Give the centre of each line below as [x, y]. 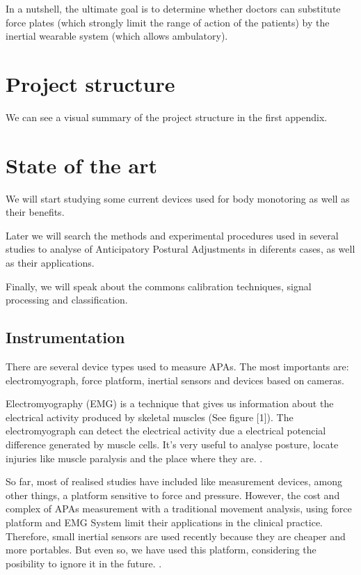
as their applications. [50, 262]
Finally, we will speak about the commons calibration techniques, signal [159, 286]
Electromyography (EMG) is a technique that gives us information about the [170, 403]
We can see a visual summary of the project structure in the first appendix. [167, 117]
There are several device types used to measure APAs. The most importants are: [177, 366]
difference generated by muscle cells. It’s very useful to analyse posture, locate [172, 444]
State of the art [82, 165]
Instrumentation [65, 337]
